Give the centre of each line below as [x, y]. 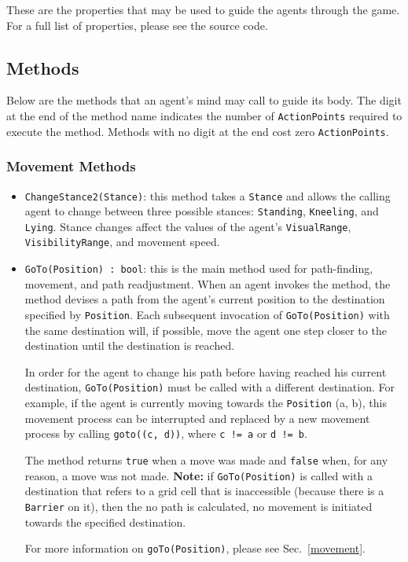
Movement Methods [71, 166]
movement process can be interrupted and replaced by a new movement [197, 418]
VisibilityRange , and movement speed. [122, 242]
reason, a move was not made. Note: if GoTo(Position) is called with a [198, 475]
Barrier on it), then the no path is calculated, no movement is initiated [198, 506]
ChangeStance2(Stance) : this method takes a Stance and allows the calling [208, 195]
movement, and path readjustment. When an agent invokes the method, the [208, 283]
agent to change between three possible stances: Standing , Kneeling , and [202, 211]
